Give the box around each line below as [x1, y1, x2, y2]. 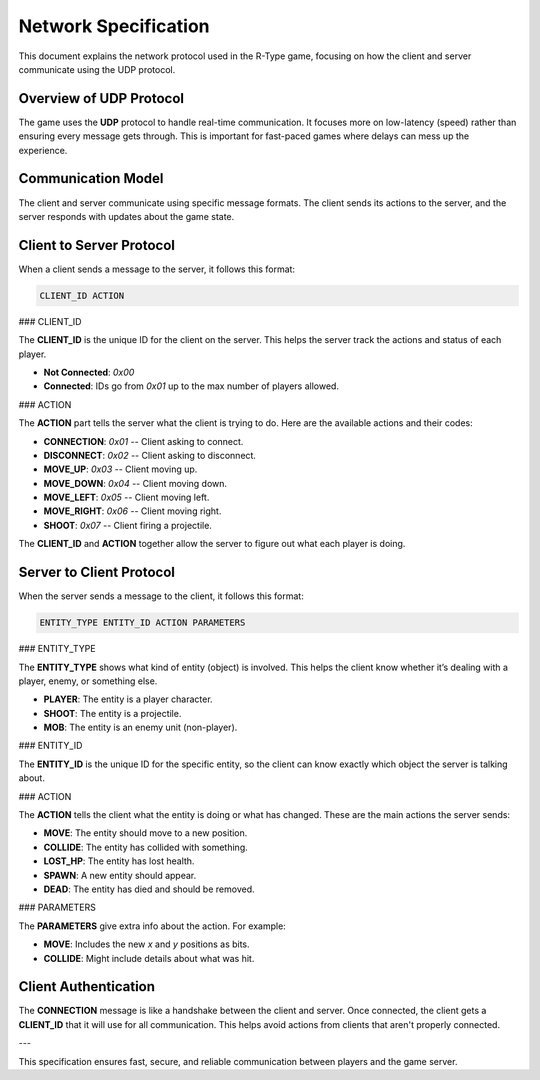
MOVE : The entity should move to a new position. [43, 827, 248, 839]
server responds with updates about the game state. [18, 210, 235, 222]
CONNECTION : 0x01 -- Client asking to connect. [43, 435, 244, 447]
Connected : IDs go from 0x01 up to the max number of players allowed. [43, 380, 340, 392]
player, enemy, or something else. [18, 675, 158, 687]
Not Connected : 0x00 [43, 366, 135, 378]
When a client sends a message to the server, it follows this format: [18, 263, 295, 275]
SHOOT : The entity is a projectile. [43, 707, 182, 719]
